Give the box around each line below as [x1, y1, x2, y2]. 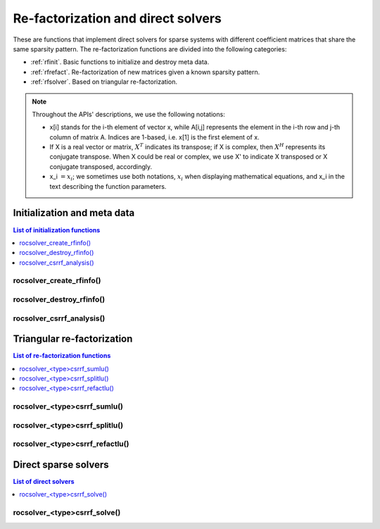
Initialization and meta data [13, 207, 135, 219]
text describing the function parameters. [49, 182, 167, 190]
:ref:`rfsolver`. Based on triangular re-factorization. [30, 77, 177, 86]
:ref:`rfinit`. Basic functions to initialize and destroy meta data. [30, 58, 210, 66]
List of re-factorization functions [13, 351, 111, 360]
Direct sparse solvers [13, 459, 109, 471]
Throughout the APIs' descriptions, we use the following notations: [32, 110, 225, 118]
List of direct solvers [13, 478, 75, 486]
